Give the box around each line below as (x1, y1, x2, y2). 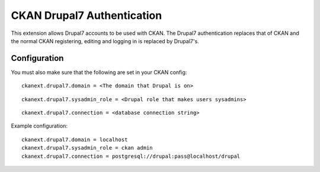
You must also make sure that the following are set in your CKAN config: (11, 69, 187, 76)
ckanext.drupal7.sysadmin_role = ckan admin (21, 145, 153, 151)
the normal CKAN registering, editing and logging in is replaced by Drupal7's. (11, 37, 200, 44)
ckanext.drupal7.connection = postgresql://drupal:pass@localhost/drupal (21, 152, 241, 160)
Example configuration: (11, 122, 68, 129)
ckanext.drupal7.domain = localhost (21, 136, 128, 143)
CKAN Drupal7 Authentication (11, 9, 162, 22)
